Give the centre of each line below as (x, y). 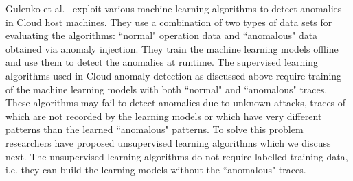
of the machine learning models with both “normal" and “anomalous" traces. (167, 89)
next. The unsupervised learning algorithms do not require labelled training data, (177, 156)
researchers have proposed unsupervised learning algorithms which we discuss (168, 142)
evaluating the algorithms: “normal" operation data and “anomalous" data (162, 35)
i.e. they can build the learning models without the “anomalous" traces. (156, 170)
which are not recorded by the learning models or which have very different (164, 116)
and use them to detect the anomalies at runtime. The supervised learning (162, 62)
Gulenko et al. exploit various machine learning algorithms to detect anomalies (174, 8)
